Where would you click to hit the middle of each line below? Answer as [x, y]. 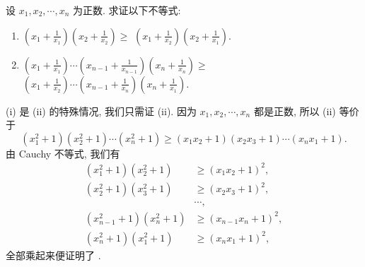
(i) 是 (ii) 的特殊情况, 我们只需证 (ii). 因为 [101, 111]
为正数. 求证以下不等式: [127, 10]
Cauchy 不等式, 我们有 [69, 153]
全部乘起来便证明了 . [53, 255]
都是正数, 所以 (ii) [295, 111]
